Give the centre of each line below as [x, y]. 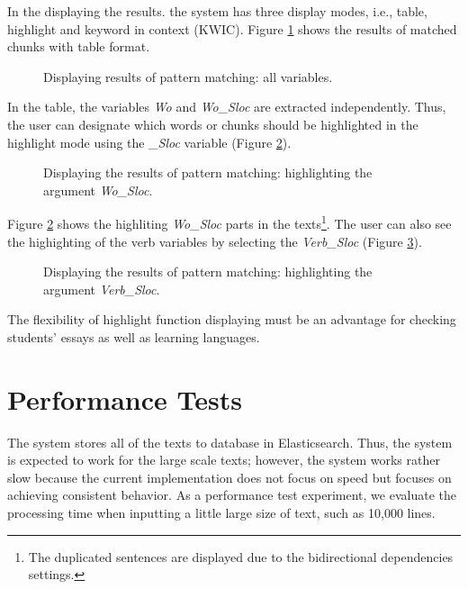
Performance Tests [125, 399]
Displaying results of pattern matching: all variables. [188, 76]
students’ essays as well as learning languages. [134, 336]
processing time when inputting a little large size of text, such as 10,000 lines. [221, 513]
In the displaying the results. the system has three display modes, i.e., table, [217, 11]
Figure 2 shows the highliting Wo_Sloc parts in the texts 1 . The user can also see [229, 222]
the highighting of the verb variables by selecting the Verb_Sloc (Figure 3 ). [215, 241]
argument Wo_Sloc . [98, 190]
